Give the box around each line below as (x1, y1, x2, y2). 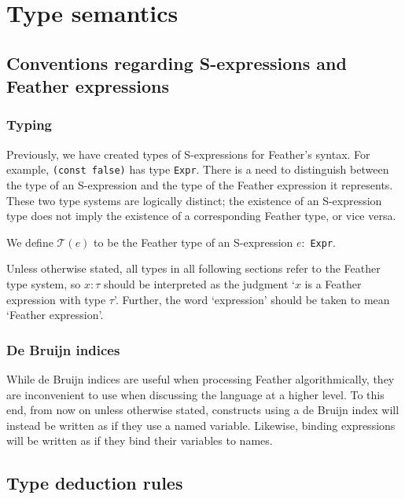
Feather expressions (6, 74, 169, 98)
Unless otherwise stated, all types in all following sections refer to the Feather (6, 260, 381, 277)
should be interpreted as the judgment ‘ (104, 276, 295, 292)
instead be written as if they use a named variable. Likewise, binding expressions (6, 416, 396, 433)
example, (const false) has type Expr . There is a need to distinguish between (6, 161, 389, 178)
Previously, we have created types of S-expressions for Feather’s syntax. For (6, 145, 370, 162)
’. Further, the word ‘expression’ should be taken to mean (113, 291, 390, 307)
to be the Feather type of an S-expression (94, 233, 293, 250)
